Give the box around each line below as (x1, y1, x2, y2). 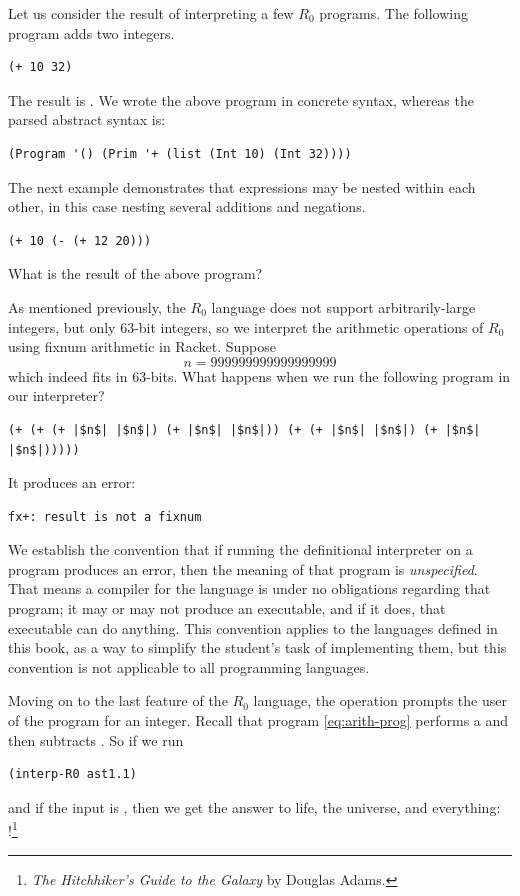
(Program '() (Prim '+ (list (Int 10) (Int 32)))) (8, 146, 352, 161)
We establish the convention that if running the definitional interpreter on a (8, 539, 473, 560)
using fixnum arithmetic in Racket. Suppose (8, 336, 276, 357)
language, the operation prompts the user (253, 690, 507, 711)
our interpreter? (8, 385, 105, 406)
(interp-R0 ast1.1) (8, 767, 137, 782)
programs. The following (319, 3, 469, 23)
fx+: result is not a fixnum (8, 509, 202, 524)
